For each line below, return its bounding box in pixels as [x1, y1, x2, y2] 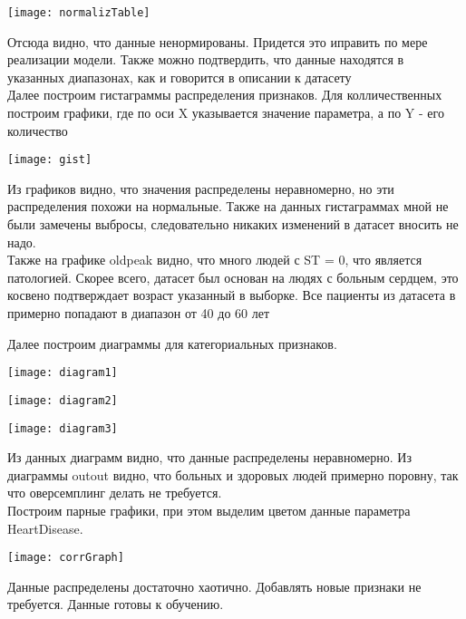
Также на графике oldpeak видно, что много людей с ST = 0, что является [7, 250, 422, 269]
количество [7, 121, 68, 140]
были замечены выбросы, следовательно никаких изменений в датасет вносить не [7, 215, 459, 234]
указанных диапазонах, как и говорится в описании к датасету [7, 67, 352, 86]
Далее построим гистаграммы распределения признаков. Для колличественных [7, 85, 442, 104]
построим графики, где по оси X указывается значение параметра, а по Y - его [7, 103, 444, 122]
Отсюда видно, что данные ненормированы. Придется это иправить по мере [7, 32, 428, 51]
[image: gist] [7, 153, 92, 167]
